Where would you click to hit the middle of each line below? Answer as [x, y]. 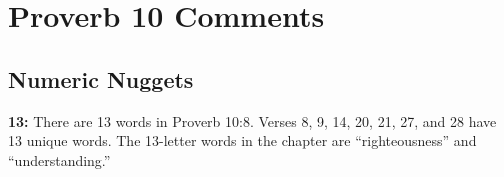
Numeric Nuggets [101, 78]
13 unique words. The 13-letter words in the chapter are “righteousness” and [242, 140]
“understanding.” [59, 159]
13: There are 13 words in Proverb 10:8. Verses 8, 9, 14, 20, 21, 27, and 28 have [252, 120]
